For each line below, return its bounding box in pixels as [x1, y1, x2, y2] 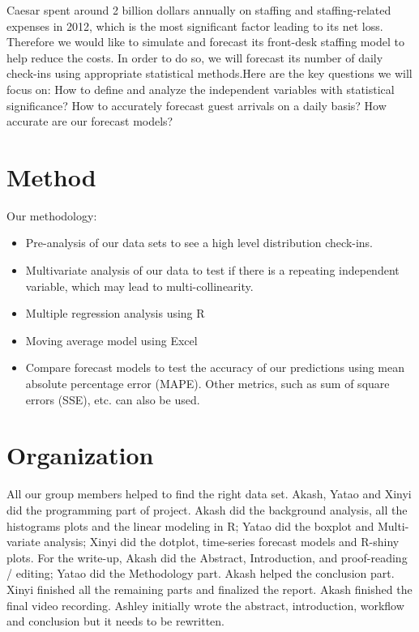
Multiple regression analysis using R [25, 305, 205, 322]
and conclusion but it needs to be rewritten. [6, 613, 224, 630]
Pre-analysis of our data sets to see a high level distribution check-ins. [25, 234, 374, 251]
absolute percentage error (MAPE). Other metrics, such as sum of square [25, 375, 390, 392]
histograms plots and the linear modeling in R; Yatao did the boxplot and [6, 517, 374, 534]
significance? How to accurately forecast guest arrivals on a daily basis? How [6, 96, 387, 113]
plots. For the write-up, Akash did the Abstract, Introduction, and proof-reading [6, 549, 408, 566]
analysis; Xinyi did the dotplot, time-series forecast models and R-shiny [44, 533, 400, 550]
